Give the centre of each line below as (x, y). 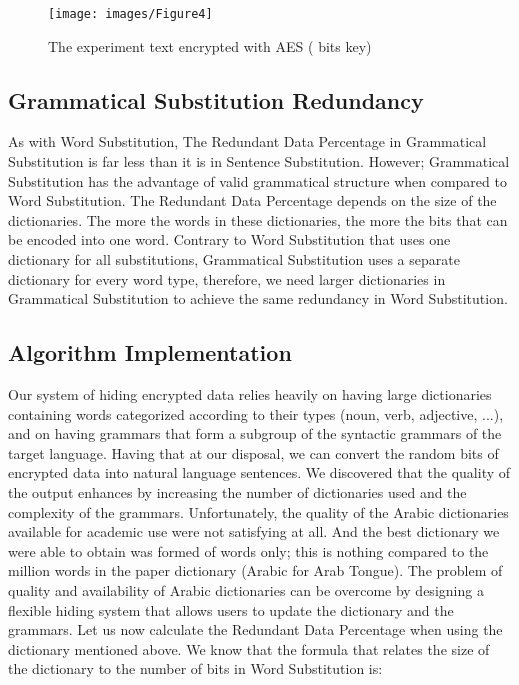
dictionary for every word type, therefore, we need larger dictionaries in (227, 278)
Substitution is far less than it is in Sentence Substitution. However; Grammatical (259, 161)
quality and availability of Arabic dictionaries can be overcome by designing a (246, 589)
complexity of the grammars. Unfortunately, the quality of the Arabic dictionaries (258, 511)
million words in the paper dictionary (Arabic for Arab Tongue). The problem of (255, 570)
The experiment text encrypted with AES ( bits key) (210, 45)
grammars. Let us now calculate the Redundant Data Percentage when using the (255, 629)
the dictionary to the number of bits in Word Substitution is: (195, 668)
